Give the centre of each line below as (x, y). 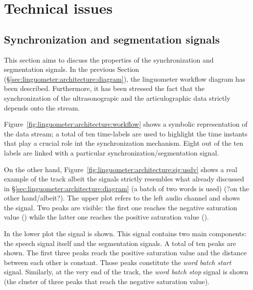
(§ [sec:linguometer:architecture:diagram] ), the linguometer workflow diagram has (125, 78)
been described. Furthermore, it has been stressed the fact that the (104, 88)
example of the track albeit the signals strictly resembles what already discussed (124, 179)
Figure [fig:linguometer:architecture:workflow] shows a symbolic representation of (126, 124)
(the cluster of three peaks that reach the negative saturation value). (107, 281)
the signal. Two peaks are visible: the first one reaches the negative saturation (121, 207)
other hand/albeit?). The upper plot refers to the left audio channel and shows (122, 198)
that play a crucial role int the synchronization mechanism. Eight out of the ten (124, 143)
